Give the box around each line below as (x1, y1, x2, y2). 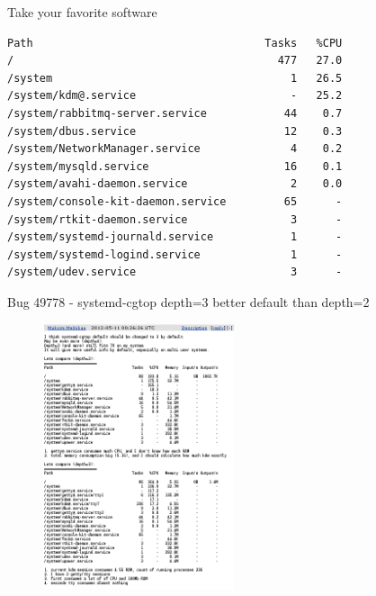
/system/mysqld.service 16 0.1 (7, 159, 343, 173)
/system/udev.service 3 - (7, 266, 343, 279)
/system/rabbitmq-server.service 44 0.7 (7, 106, 343, 120)
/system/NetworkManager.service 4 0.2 (7, 142, 343, 156)
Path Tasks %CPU (7, 36, 343, 50)
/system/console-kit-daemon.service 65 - (7, 194, 343, 208)
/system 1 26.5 (7, 71, 343, 85)
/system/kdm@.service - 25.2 (7, 89, 343, 103)
